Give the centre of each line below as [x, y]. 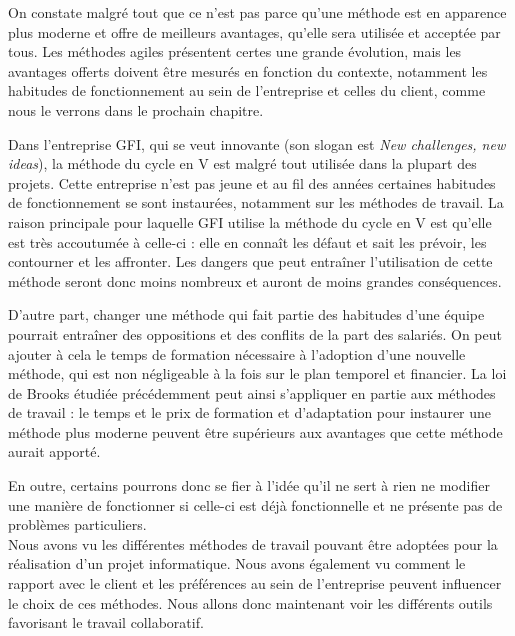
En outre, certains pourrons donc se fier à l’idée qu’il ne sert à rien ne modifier [249, 485]
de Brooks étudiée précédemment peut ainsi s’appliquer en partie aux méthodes [252, 392]
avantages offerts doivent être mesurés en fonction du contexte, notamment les [248, 70]
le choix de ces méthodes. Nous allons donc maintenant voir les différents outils [250, 602]
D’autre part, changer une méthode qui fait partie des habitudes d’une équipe [246, 314]
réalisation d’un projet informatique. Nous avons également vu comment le [237, 563]
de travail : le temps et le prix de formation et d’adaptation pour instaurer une [250, 412]
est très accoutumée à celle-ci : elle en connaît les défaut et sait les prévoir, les [247, 241]
